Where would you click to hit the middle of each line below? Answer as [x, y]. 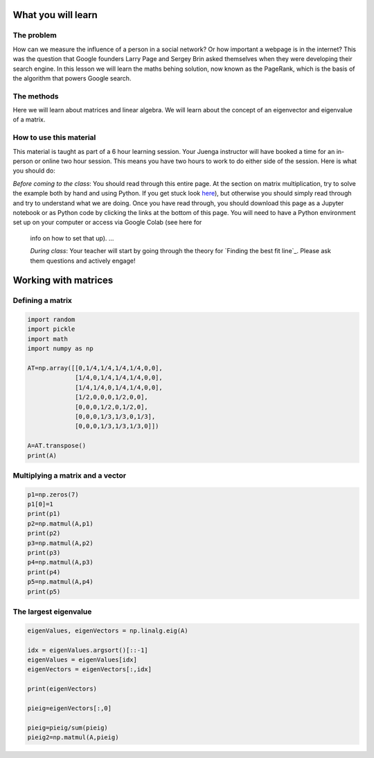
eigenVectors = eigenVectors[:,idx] [90, 670]
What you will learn [55, 15]
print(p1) [44, 514]
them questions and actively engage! [83, 261]
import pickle [51, 329]
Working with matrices [63, 281]
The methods [36, 96]
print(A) [42, 455]
